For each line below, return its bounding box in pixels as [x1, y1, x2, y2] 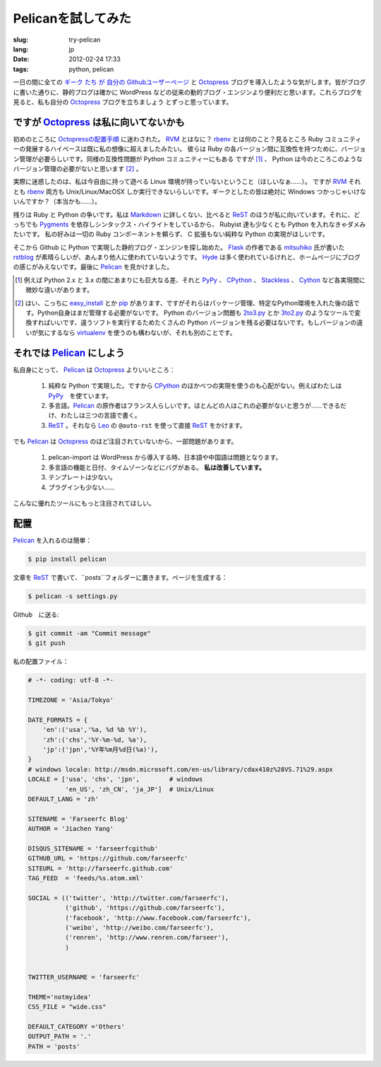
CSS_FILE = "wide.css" [28, 1003, 107, 1011]
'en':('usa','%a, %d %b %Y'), [42, 725, 147, 734]
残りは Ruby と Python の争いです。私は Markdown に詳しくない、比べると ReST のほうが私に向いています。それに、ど [13, 210, 361, 218]
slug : [13, 35, 28, 44]
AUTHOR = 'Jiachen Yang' [28, 824, 114, 833]
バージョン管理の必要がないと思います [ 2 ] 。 [13, 164, 143, 173]
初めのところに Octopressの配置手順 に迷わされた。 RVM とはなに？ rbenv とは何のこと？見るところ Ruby [13, 134, 324, 143]
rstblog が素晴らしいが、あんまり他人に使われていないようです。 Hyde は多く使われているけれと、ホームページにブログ [13, 253, 361, 262]
